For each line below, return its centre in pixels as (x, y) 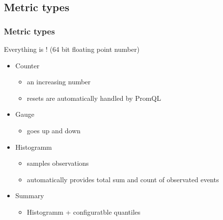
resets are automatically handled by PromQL (94, 98)
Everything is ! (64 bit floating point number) (72, 49)
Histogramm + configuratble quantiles (84, 212)
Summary (30, 196)
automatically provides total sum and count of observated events (123, 179)
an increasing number (59, 82)
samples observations (58, 163)
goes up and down (54, 130)
